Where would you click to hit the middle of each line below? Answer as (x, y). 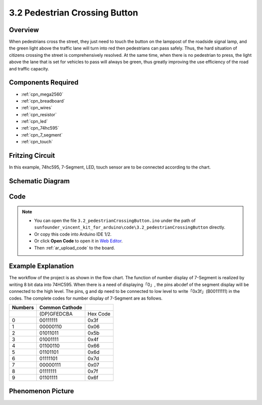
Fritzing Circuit (32, 156)
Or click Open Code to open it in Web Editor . (79, 241)
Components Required (44, 83)
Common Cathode (61, 307)
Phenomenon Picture (41, 391)
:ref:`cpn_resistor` (39, 115)
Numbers (23, 307)
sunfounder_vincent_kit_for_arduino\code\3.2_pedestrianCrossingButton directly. (130, 227)
